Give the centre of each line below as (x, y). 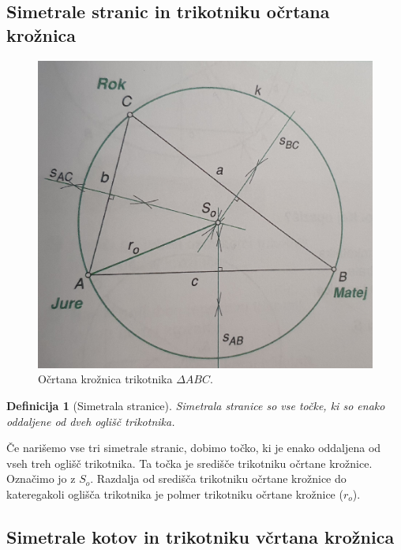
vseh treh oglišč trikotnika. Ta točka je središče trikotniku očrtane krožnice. (189, 463)
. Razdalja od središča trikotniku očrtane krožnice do (218, 478)
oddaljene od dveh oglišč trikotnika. (91, 421)
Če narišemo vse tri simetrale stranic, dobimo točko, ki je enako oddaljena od (194, 448)
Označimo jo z (41, 478)
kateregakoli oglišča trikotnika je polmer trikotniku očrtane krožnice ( (175, 493)
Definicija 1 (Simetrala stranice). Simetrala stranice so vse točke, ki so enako (196, 405)
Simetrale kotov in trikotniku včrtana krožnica (200, 536)
